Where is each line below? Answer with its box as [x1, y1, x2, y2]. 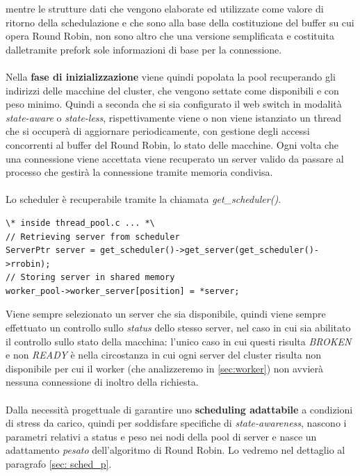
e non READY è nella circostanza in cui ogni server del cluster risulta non [6, 347, 322, 362]
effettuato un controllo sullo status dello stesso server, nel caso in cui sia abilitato [6, 320, 351, 335]
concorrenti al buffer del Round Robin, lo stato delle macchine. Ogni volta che [6, 137, 338, 151]
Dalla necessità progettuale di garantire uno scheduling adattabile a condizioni [6, 402, 353, 416]
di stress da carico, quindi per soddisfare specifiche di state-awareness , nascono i [6, 416, 347, 430]
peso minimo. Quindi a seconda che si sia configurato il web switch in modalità [6, 97, 342, 111]
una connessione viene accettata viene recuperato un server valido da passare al [6, 151, 344, 165]
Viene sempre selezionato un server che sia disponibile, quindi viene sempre [6, 306, 326, 321]
